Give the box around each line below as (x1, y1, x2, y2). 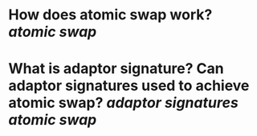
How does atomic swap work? (8, 6, 213, 24)
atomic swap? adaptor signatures (8, 94, 239, 112)
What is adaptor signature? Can (8, 60, 224, 78)
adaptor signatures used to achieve (8, 76, 250, 95)
